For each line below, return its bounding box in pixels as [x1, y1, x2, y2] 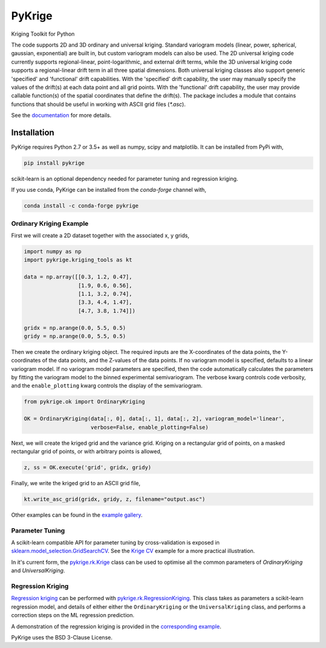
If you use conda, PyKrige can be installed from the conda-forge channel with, [11, 186, 206, 194]
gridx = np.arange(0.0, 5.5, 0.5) [24, 324, 126, 331]
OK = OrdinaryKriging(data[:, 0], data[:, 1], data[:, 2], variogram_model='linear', [24, 415, 285, 422]
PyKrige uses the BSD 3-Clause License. [11, 633, 113, 641]
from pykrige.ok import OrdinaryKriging [24, 398, 145, 405]
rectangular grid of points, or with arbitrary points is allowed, [11, 448, 162, 455]
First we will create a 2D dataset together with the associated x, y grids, [11, 232, 190, 239]
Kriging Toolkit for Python [11, 30, 75, 38]
